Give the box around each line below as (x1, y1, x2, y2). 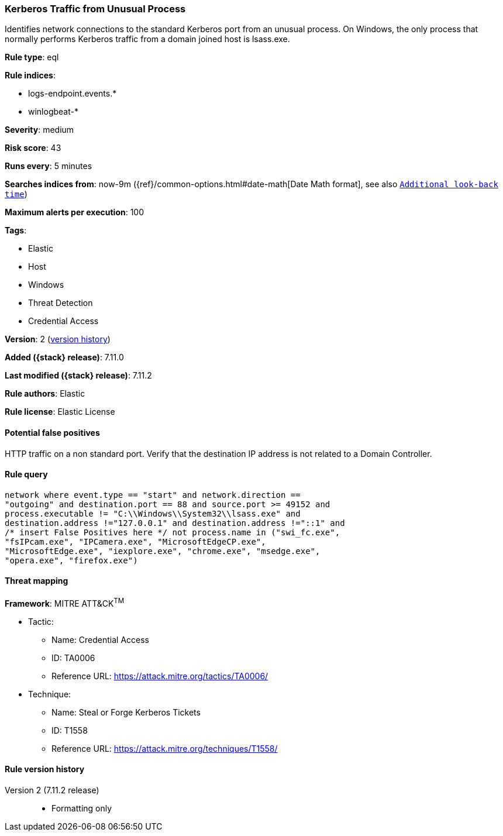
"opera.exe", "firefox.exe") (5, 555, 138, 565)
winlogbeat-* (28, 106, 78, 117)
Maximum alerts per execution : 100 (5, 207, 144, 218)
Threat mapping (5, 576, 68, 586)
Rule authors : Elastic (5, 388, 85, 399)
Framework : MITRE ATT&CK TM (5, 597, 125, 608)
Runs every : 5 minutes (5, 161, 92, 171)
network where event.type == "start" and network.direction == (5, 490, 301, 500)
